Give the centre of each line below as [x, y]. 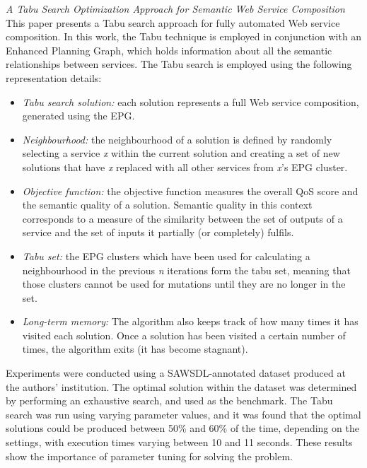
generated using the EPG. [78, 116]
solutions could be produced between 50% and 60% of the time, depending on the [182, 428]
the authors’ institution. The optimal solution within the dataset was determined [181, 386]
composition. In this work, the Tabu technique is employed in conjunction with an [184, 36]
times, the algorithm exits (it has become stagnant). [135, 349]
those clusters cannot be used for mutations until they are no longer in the [184, 284]
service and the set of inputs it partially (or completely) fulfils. [158, 232]
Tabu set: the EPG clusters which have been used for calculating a [166, 256]
